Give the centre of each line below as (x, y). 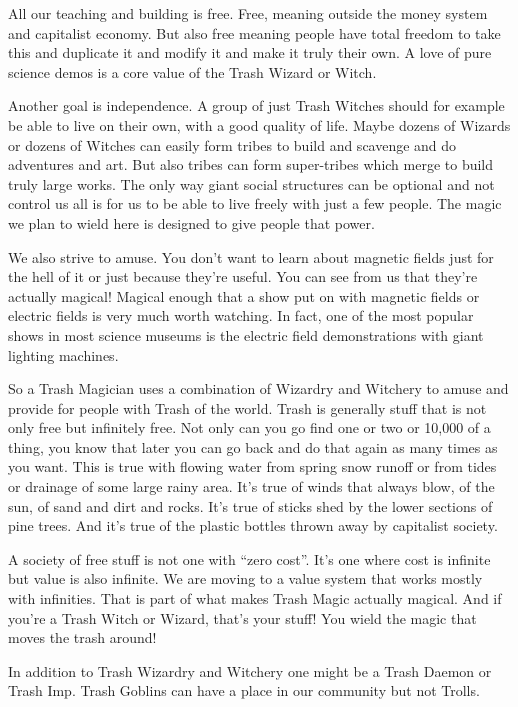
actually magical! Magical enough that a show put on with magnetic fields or (244, 295)
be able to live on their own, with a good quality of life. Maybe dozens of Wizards (259, 124)
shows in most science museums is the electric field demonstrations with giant (246, 334)
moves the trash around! (82, 637)
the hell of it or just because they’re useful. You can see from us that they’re (243, 276)
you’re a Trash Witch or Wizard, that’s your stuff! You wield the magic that (242, 617)
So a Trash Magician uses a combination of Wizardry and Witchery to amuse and (258, 388)
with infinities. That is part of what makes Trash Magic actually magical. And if (255, 598)
